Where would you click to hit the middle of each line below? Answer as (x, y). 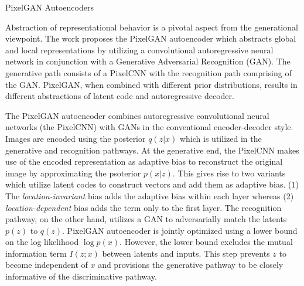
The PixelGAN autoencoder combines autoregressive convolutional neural (137, 115)
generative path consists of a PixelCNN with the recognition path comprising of (148, 72)
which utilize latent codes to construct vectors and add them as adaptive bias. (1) (152, 184)
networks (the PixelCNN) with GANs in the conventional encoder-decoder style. (149, 127)
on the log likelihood (42, 242)
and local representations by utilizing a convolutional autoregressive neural (139, 50)
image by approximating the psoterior (73, 173)
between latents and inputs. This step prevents (186, 253)
